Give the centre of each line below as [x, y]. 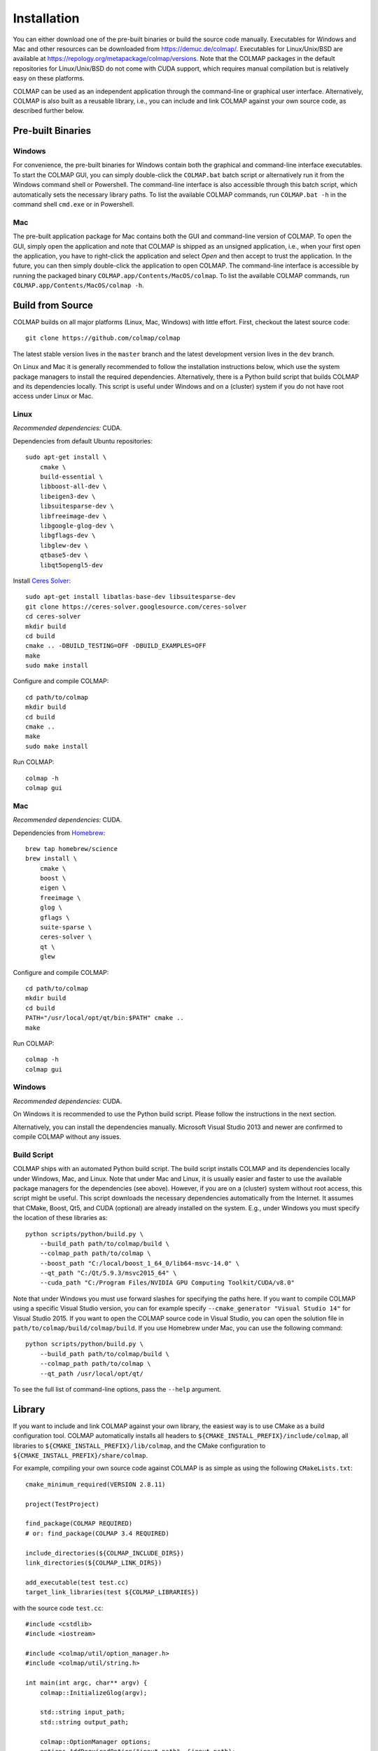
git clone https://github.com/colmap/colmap [103, 338]
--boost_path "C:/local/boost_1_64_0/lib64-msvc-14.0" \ [139, 1263]
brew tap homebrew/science [72, 849]
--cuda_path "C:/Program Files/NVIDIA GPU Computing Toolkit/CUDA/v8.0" [167, 1283]
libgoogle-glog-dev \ [77, 526]
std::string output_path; [84, 1722]
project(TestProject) [62, 1504]
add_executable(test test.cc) [77, 1582]
